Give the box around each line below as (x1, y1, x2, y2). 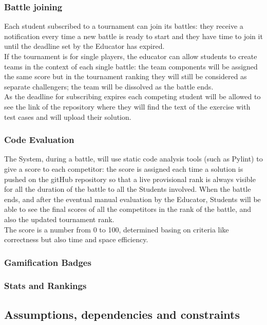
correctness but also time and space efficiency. (4, 234, 148, 245)
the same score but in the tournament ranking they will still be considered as (4, 71, 247, 82)
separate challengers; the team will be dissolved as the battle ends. (4, 81, 214, 92)
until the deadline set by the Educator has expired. (4, 41, 165, 51)
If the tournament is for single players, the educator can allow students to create (4, 51, 257, 61)
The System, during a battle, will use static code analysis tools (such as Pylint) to (4, 153, 263, 164)
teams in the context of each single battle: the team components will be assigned (4, 61, 258, 71)
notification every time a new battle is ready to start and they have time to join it (4, 30, 263, 41)
